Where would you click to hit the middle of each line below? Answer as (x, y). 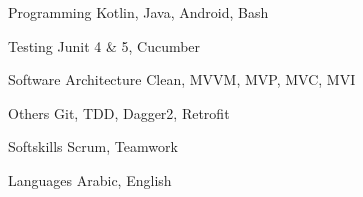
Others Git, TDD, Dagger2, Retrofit (119, 112)
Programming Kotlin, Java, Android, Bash (138, 12)
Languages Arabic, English (90, 179)
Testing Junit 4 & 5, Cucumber (104, 45)
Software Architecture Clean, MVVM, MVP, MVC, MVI (182, 79)
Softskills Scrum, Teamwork (93, 146)
